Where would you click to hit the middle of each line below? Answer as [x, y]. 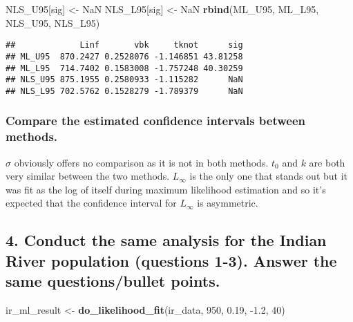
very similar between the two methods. [88, 176]
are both [327, 162]
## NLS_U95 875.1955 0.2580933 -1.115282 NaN [124, 80]
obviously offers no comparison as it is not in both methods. [141, 162]
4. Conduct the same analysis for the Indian [166, 240]
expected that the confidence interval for [91, 203]
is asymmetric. [228, 203]
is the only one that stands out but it [269, 176]
